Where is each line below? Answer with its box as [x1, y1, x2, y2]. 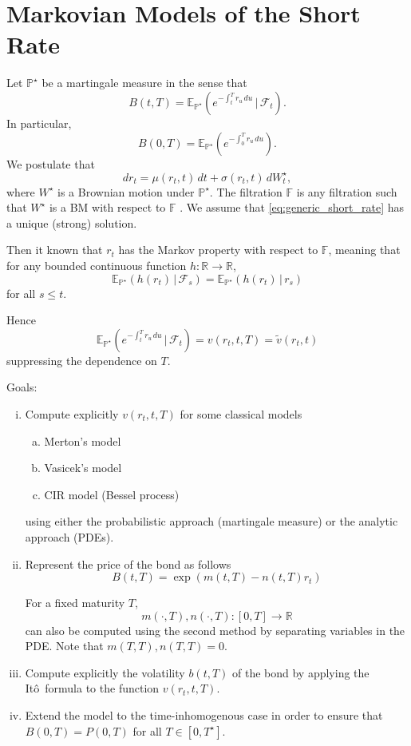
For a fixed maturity [25, 594, 125, 611]
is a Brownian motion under [57, 183, 195, 200]
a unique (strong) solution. [6, 214, 137, 231]
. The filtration [209, 183, 283, 200]
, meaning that [328, 241, 401, 258]
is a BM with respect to [49, 199, 166, 216]
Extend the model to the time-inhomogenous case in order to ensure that [25, 707, 383, 724]
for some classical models [180, 405, 302, 422]
